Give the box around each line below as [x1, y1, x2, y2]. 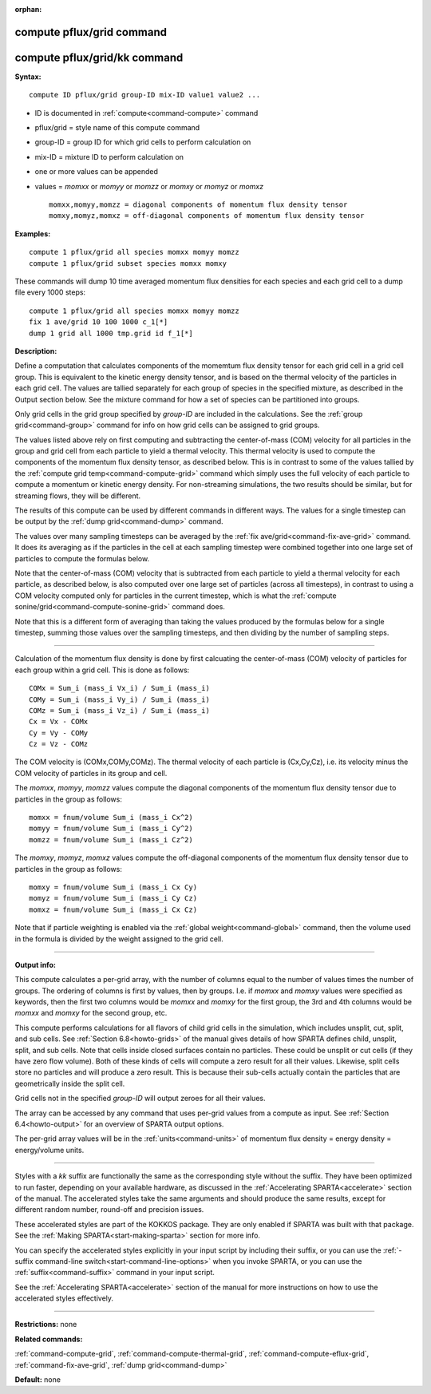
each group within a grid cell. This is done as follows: [14, 665, 190, 675]
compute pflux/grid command [14, 25, 168, 39]
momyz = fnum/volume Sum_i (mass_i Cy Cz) [29, 894, 198, 903]
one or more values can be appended [34, 167, 159, 176]
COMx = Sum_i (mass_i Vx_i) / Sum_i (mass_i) [29, 683, 211, 693]
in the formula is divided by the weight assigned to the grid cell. [14, 934, 223, 944]
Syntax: [14, 72, 42, 81]
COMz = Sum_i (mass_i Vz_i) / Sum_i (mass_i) [29, 706, 211, 715]
